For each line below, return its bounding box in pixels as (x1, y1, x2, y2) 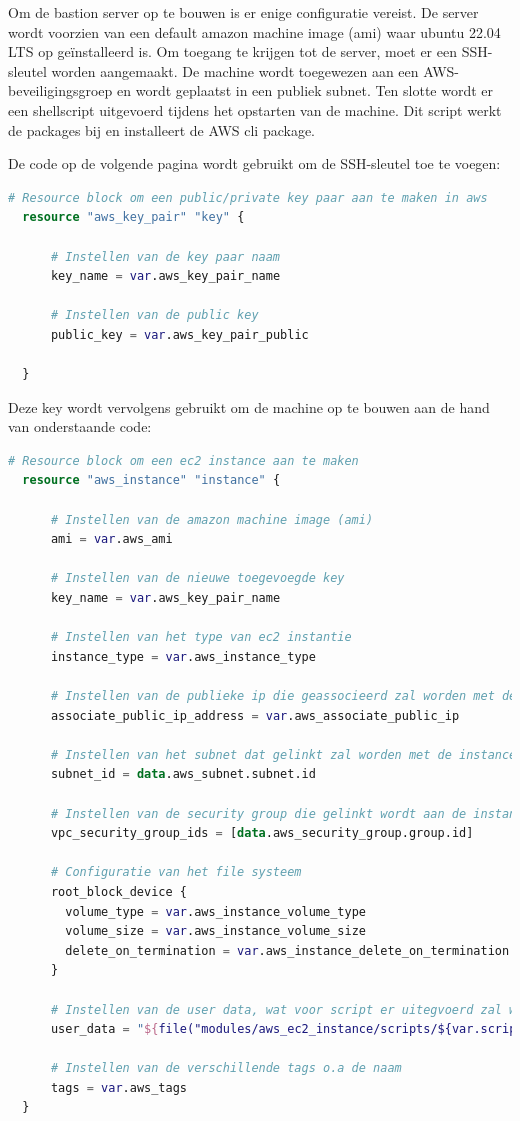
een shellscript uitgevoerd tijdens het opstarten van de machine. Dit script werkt (8, 99, 502, 120)
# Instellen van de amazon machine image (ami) (50, 512, 374, 527)
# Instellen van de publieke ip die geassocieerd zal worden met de (50, 689, 517, 703)
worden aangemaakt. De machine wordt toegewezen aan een (51, 60, 419, 81)
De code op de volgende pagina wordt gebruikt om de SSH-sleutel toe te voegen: (8, 153, 501, 174)
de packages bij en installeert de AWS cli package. (8, 119, 316, 140)
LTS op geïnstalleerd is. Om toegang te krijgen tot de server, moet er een (8, 41, 457, 62)
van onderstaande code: (8, 416, 152, 437)
